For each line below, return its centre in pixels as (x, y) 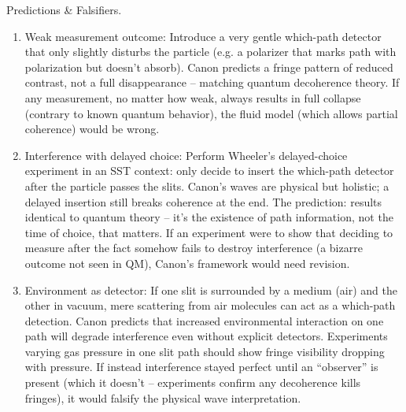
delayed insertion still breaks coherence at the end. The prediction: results (203, 201)
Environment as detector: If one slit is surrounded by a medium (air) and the (211, 290)
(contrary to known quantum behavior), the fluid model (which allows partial (211, 113)
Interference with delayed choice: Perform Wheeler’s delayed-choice (186, 155)
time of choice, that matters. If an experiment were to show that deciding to (209, 232)
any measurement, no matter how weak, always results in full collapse (193, 97)
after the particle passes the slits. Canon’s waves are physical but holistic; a (207, 186)
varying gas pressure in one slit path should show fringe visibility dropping (205, 351)
